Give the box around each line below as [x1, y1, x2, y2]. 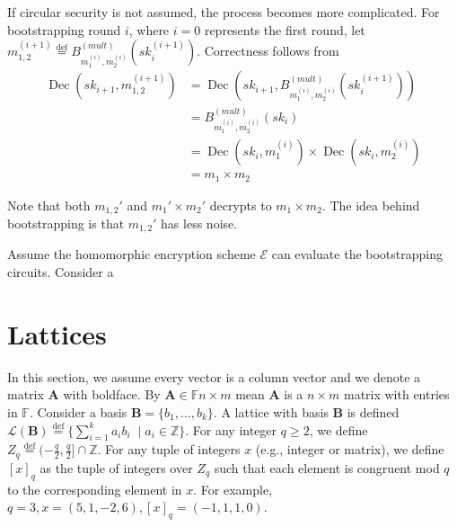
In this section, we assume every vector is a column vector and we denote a [7, 367, 421, 386]
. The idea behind [321, 195, 420, 214]
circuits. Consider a [7, 263, 114, 281]
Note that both [7, 195, 91, 214]
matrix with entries [343, 385, 450, 404]
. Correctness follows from [197, 41, 339, 60]
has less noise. [161, 214, 238, 232]
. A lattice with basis [213, 402, 329, 421]
